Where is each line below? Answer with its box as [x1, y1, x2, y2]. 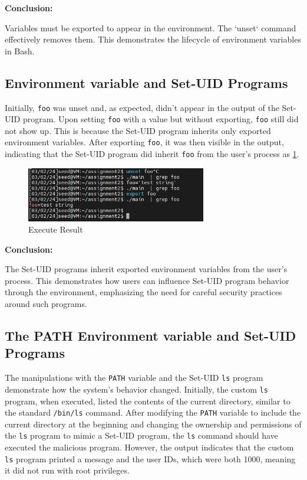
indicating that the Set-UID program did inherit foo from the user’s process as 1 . [5, 148, 299, 160]
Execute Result [28, 223, 83, 236]
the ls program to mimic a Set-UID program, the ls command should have [5, 429, 278, 442]
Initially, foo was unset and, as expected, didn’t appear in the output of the [5, 101, 279, 113]
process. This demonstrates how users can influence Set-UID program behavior [5, 274, 289, 286]
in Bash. [5, 44, 35, 57]
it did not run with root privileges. [5, 464, 130, 476]
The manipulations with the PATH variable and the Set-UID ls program [5, 371, 263, 384]
